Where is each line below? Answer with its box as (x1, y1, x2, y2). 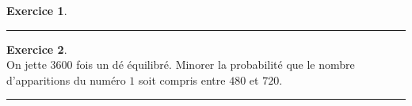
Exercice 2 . (6, 40, 67, 57)
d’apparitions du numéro (6, 71, 126, 88)
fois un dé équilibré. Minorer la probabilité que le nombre (76, 56, 355, 73)
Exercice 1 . (6, 2, 67, 18)
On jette (6, 56, 47, 73)
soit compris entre (139, 71, 226, 88)
